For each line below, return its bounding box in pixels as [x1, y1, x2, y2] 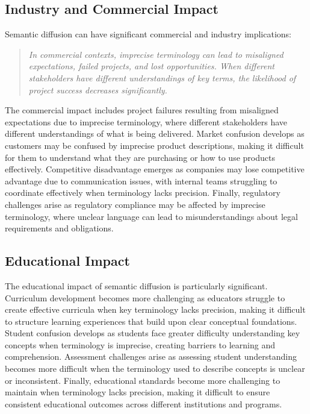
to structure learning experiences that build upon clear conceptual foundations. [5, 315, 297, 327]
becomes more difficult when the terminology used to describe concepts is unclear [5, 362, 305, 375]
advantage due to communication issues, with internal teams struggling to [5, 174, 277, 187]
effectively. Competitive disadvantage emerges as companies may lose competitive [5, 163, 305, 175]
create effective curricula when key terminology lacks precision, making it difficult [5, 303, 306, 316]
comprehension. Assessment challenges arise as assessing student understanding [5, 350, 297, 363]
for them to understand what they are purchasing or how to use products [5, 151, 275, 163]
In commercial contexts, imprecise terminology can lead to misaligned [28, 48, 284, 60]
